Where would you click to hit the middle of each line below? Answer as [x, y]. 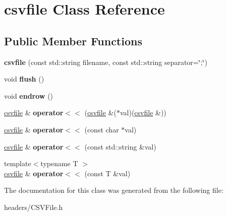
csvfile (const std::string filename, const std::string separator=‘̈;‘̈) [106, 62]
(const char [102, 129]
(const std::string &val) [120, 146]
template [18, 163]
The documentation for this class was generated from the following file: [114, 190]
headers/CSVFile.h [34, 207]
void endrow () [29, 95]
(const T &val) [107, 173]
